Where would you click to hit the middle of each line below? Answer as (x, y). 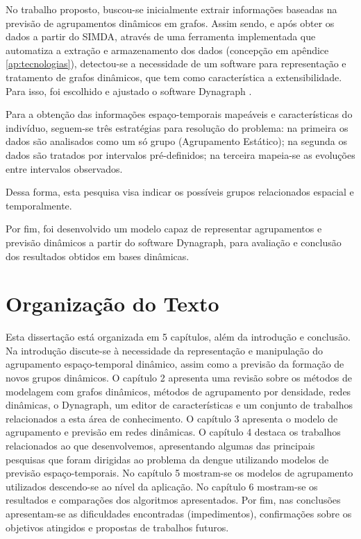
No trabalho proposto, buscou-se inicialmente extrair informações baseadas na (171, 9)
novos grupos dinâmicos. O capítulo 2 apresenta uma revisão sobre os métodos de (179, 377)
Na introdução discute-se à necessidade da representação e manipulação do (165, 350)
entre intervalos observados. (64, 168)
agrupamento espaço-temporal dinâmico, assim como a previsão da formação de (175, 364)
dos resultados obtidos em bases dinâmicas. (98, 256)
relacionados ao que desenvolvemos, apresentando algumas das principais (160, 445)
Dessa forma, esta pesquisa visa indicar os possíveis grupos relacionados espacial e (180, 192)
